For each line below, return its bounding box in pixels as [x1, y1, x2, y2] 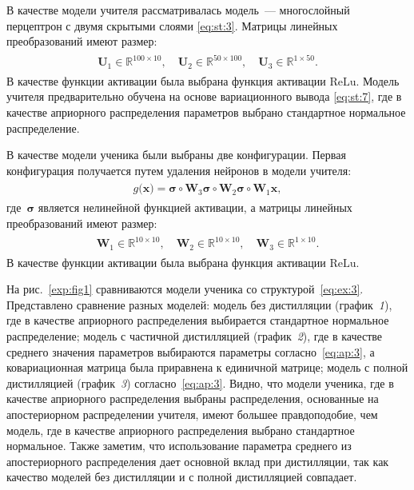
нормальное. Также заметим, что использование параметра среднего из [6, 437, 352, 454]
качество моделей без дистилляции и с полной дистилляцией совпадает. [6, 468, 357, 485]
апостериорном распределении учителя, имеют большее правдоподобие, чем [6, 405, 378, 422]
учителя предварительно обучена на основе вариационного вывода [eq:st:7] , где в [6, 88, 402, 105]
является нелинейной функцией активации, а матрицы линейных [38, 199, 352, 216]
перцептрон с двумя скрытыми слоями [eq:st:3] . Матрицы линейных [6, 17, 338, 34]
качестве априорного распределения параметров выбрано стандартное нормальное [6, 103, 406, 120]
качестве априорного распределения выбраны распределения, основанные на [6, 390, 379, 407]
